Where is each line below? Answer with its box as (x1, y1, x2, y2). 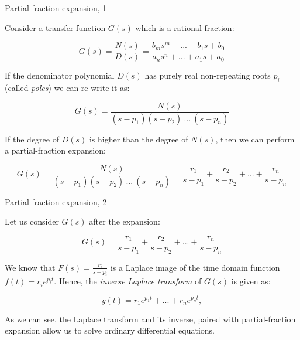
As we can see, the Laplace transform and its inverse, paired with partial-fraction (5, 312, 296, 325)
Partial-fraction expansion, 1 (5, 2, 107, 13)
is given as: (231, 275, 271, 287)
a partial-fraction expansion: (5, 144, 106, 157)
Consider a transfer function (5, 21, 106, 33)
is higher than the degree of (89, 132, 188, 145)
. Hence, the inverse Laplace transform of (54, 275, 202, 287)
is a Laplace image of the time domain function (110, 261, 280, 273)
